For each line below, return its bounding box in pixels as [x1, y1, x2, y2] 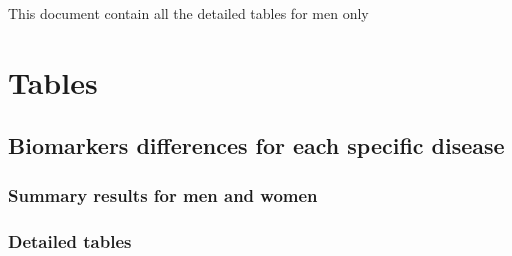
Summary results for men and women [8, 182, 318, 207]
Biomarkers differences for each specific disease [8, 130, 505, 161]
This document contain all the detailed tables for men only [8, 3, 369, 23]
